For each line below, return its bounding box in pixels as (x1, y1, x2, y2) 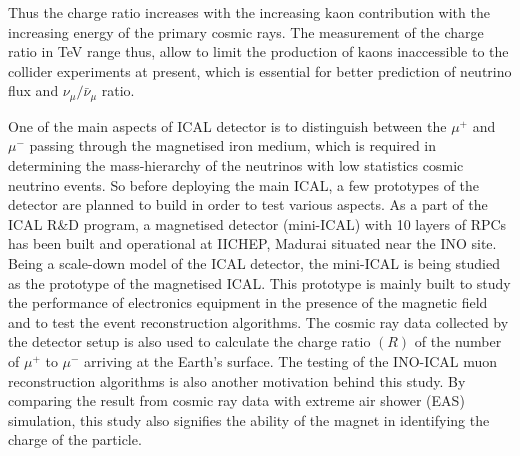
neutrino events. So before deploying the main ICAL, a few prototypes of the (8, 174, 480, 195)
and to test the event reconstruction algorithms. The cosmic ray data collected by (8, 311, 509, 332)
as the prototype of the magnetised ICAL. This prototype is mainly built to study (8, 272, 511, 293)
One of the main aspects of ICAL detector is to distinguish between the (8, 115, 447, 136)
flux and (8, 80, 59, 101)
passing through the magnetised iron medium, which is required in (29, 135, 437, 156)
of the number (414, 331, 502, 352)
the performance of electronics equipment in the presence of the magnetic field (8, 292, 488, 313)
